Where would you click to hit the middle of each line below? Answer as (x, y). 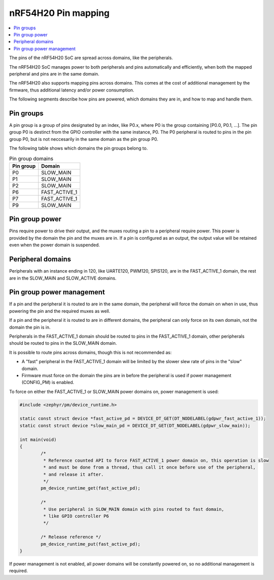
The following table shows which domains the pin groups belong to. (79, 148)
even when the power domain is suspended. (55, 245)
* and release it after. (73, 474)
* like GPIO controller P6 (76, 516)
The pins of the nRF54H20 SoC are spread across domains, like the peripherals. (91, 58)
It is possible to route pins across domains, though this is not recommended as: (91, 352)
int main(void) (38, 439)
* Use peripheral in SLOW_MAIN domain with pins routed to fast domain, (134, 509)
